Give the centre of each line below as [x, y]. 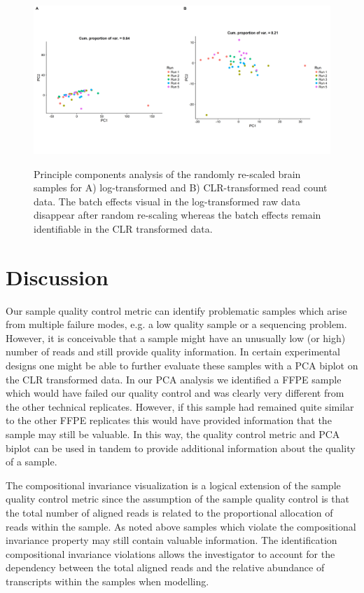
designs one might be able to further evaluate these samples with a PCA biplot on [182, 366]
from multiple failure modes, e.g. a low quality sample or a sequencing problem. [176, 324]
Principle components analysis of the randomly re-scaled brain [167, 173]
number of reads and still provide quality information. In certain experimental [173, 352]
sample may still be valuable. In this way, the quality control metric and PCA [173, 434]
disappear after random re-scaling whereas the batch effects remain [177, 215]
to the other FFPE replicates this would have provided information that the [169, 420]
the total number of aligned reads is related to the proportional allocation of [169, 512]
